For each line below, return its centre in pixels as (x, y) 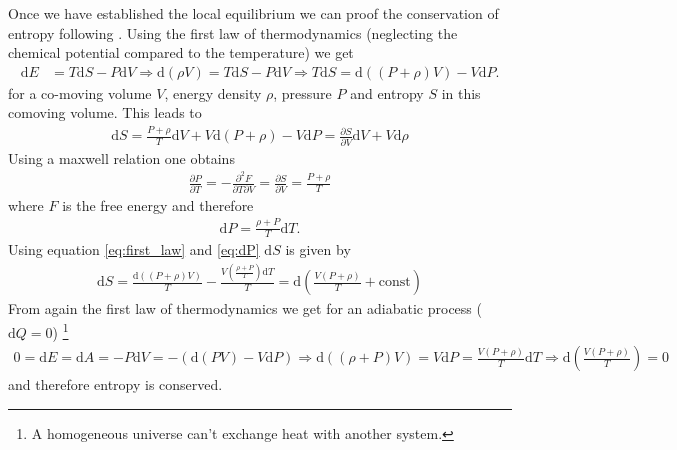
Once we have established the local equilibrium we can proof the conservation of (253, 13)
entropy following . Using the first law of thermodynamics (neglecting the (233, 32)
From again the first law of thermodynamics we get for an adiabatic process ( (245, 308)
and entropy (387, 92)
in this (461, 92)
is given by (318, 249)
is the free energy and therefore (158, 204)
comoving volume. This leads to (105, 112)
